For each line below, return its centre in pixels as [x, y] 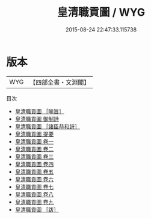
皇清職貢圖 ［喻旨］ [39, 111]
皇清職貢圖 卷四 [34, 164]
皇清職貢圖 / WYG [101, 12]
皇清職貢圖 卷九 [34, 202]
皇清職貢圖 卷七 [34, 187]
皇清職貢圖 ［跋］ [37, 209]
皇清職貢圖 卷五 [34, 172]
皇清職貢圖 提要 [34, 134]
